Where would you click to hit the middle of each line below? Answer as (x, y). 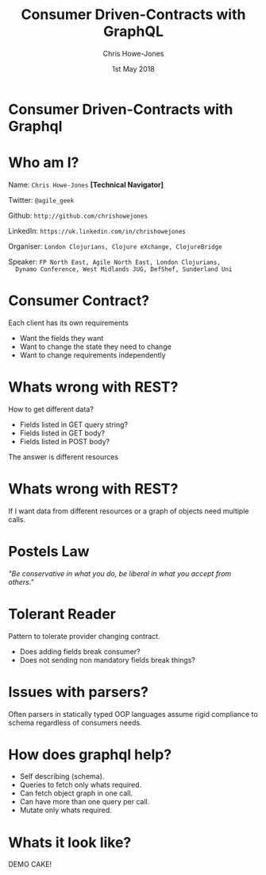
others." (21, 582)
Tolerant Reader (62, 614)
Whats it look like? (70, 842)
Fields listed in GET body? (62, 433)
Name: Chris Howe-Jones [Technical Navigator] (86, 184)
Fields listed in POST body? (64, 441)
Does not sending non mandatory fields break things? (108, 660)
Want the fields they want (62, 338)
